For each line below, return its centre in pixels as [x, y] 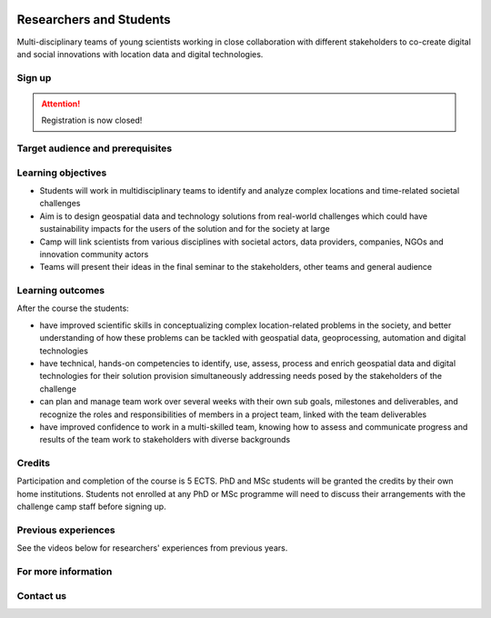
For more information [65, 572]
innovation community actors [94, 254]
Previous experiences [66, 530]
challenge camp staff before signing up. [92, 507]
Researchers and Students [94, 20]
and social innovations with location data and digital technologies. [140, 54]
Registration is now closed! [92, 120]
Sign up [34, 77]
